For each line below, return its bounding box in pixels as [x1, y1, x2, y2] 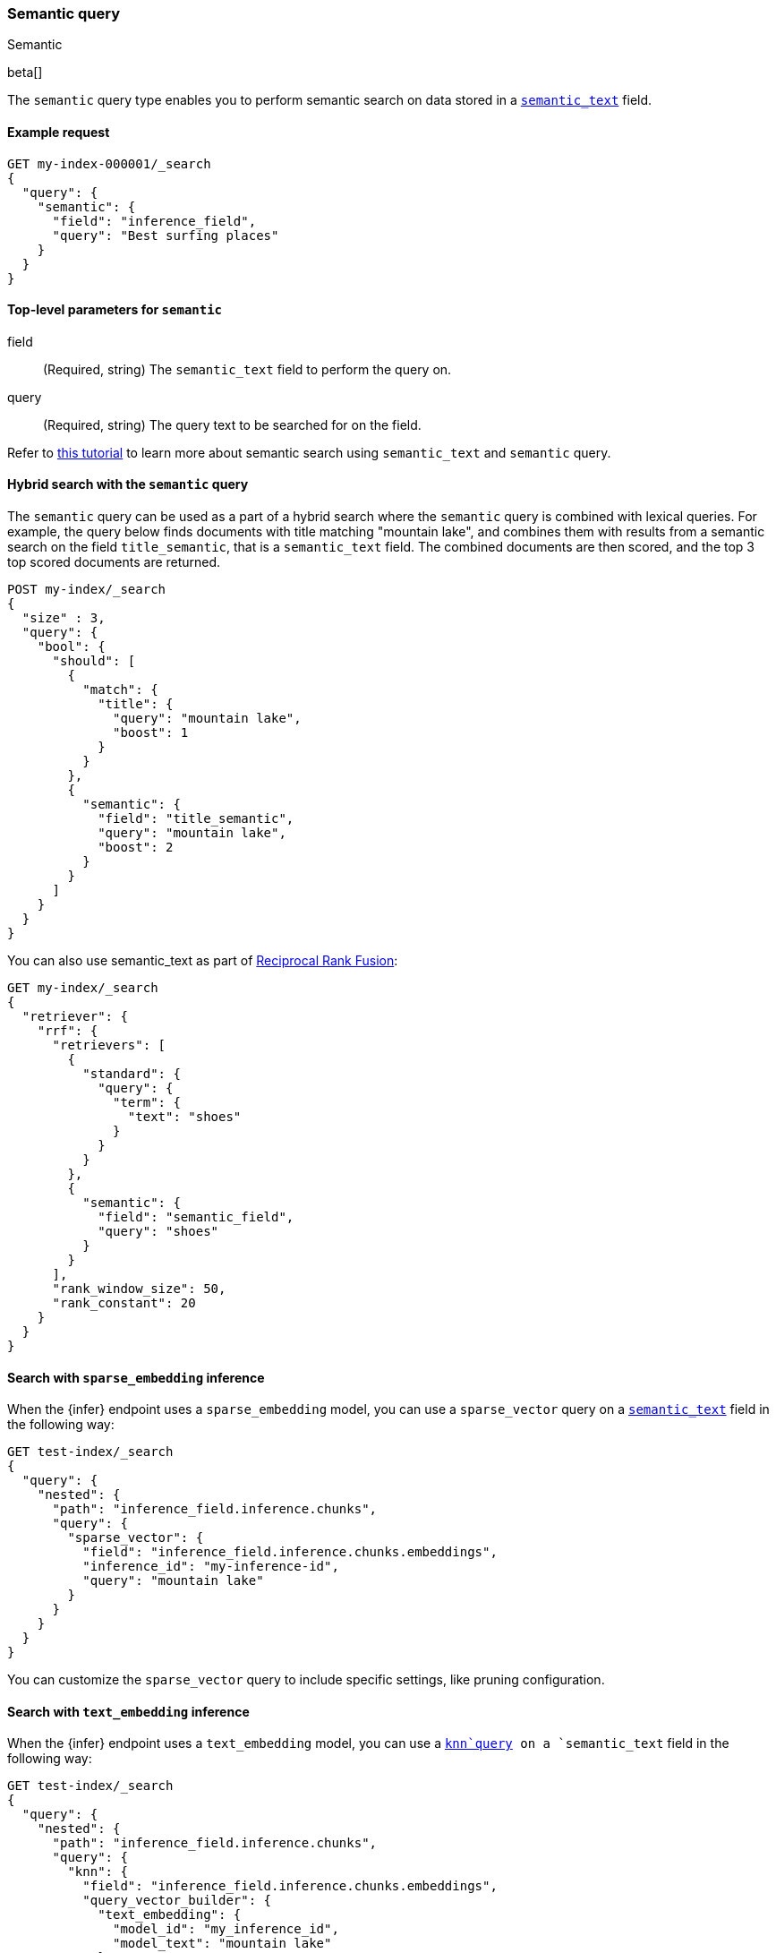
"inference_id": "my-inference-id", [82, 1559, 339, 1574]
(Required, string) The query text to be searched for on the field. [43, 416, 422, 433]
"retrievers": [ [52, 1038, 166, 1053]
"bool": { [37, 639, 106, 655]
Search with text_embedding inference [7, 1703, 250, 1719]
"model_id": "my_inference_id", [113, 1922, 339, 1937]
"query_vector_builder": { [82, 1893, 272, 1908]
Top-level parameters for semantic [7, 302, 223, 318]
